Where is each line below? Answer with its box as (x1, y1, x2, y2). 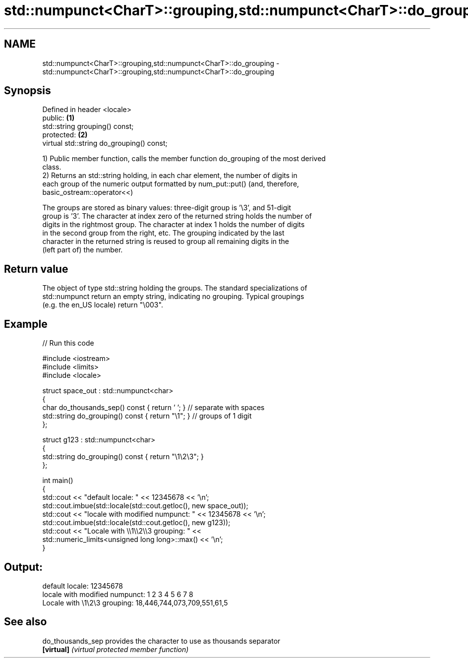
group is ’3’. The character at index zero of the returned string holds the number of (42, 212, 312, 221)
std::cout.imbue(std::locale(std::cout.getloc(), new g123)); (42, 518, 231, 527)
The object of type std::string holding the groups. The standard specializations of (42, 284, 307, 293)
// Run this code (42, 339, 94, 348)
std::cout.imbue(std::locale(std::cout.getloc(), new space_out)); (42, 501, 248, 510)
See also (4, 615, 47, 628)
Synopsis (4, 84, 51, 97)
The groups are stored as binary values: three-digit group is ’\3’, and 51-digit (42, 203, 292, 212)
